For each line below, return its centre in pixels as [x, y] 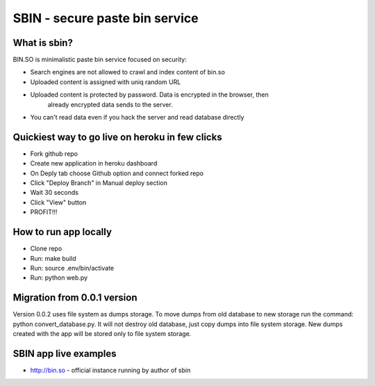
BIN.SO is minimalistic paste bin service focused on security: [100, 60]
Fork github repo [54, 154]
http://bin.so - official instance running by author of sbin [110, 370]
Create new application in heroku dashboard [94, 163]
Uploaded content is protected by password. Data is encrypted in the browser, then [149, 95]
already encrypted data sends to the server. [110, 104]
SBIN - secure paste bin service [106, 18]
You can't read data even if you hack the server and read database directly [137, 118]
